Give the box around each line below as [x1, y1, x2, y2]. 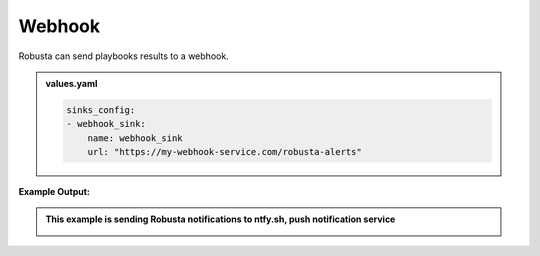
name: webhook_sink [87, 132, 184, 144]
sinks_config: [66, 104, 136, 115]
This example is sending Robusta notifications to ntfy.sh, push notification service [45, 213, 396, 225]
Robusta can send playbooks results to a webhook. [18, 50, 229, 62]
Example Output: [18, 186, 90, 198]
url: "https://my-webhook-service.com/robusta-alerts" [87, 146, 362, 158]
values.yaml [45, 77, 98, 89]
